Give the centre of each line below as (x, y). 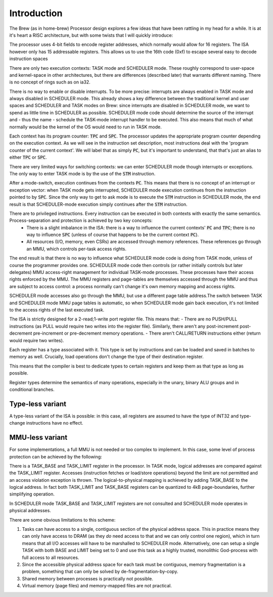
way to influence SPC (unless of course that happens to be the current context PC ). (113, 235)
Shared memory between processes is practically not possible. (88, 578)
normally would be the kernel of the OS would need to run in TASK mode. (85, 127)
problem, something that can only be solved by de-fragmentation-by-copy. (100, 572)
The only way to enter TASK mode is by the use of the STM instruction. (82, 173)
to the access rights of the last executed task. (57, 310)
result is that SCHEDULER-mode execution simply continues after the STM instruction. (98, 204)
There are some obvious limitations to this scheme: (62, 520)
